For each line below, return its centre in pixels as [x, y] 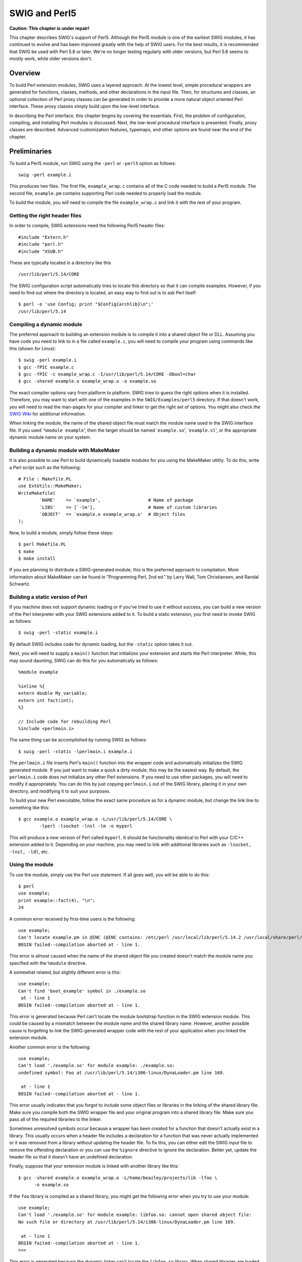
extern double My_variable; [53, 693]
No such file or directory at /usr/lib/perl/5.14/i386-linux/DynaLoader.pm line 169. [127, 1222]
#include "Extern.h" [44, 237]
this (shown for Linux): [33, 348]
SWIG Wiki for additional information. [48, 413]
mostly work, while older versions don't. [51, 59]
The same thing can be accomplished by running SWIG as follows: [78, 740]
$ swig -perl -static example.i [58, 633]
